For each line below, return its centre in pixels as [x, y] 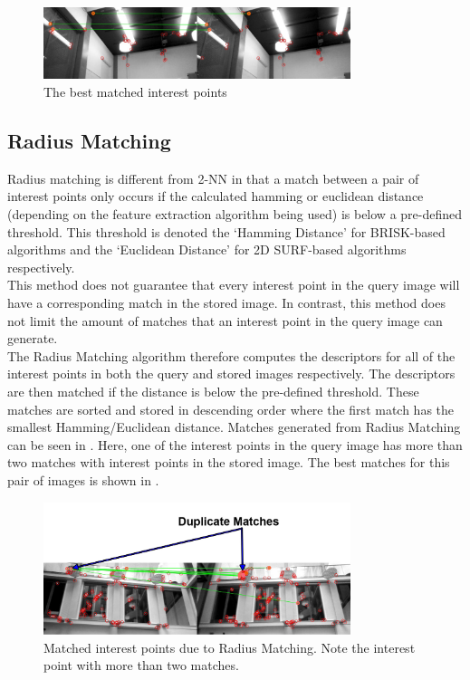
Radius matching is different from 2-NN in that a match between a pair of [213, 178]
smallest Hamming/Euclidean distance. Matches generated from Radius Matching [234, 427]
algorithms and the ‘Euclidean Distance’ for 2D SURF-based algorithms [207, 249]
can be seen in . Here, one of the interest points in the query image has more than [235, 444]
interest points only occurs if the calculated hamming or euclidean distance [216, 196]
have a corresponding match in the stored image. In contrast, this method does [226, 303]
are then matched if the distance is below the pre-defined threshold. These [213, 391]
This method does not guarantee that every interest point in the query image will [234, 285]
